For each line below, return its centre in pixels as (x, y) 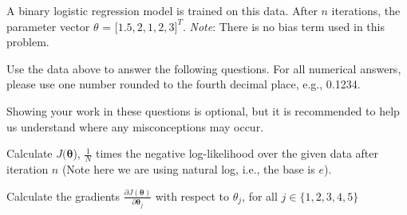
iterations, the (366, 10)
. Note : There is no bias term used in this (283, 26)
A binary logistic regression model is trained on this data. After (162, 10)
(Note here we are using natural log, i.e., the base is (188, 168)
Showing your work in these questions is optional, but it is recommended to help (203, 110)
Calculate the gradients (63, 195)
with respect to (192, 195)
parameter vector (48, 26)
